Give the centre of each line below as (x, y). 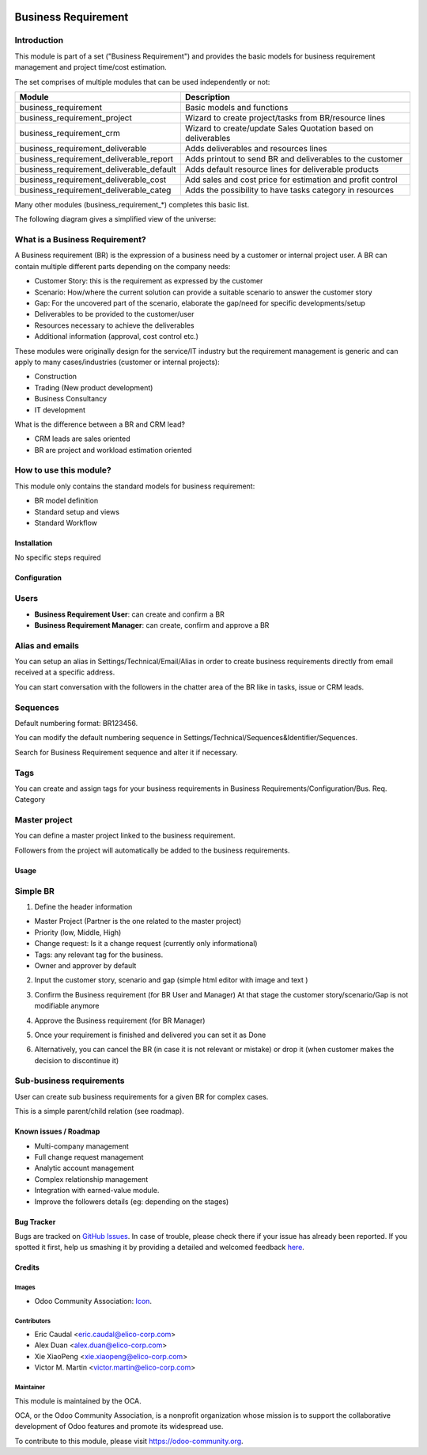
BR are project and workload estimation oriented (113, 450)
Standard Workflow (66, 523)
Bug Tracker (35, 1221)
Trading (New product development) (94, 387)
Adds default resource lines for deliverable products (282, 169)
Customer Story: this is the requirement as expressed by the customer (149, 281)
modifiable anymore (67, 1006)
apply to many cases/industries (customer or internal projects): (117, 362)
